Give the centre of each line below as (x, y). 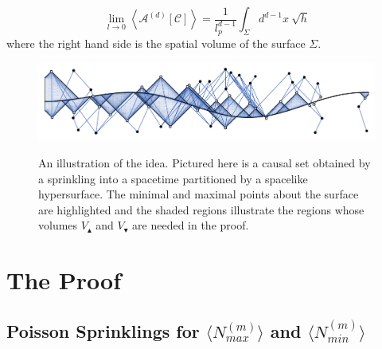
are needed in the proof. (191, 225)
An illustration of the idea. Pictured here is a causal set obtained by (205, 162)
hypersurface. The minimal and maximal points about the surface (199, 194)
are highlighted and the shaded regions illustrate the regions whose (201, 209)
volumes (58, 225)
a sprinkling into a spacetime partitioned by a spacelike (173, 178)
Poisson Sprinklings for (103, 330)
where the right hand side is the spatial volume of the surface (156, 43)
